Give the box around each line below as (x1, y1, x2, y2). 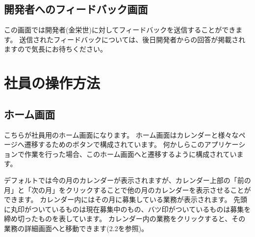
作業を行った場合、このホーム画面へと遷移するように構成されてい (24, 148, 237, 159)
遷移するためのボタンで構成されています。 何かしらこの (24, 139, 204, 149)
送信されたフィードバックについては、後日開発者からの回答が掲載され (19, 34, 246, 44)
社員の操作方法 (4, 73, 101, 93)
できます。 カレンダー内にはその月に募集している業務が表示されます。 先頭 (4, 194, 248, 205)
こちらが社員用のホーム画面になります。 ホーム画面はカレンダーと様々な (4, 129, 239, 140)
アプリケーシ (204, 139, 246, 149)
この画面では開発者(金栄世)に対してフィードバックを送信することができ (4, 25, 236, 35)
